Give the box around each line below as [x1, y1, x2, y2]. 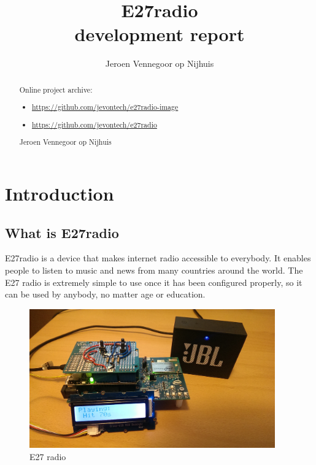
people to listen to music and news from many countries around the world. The [5, 263, 303, 276]
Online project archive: [19, 84, 93, 94]
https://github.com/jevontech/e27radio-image [32, 102, 179, 112]
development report [74, 21, 245, 47]
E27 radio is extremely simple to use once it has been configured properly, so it [5, 275, 303, 288]
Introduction [5, 181, 114, 206]
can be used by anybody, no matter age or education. [5, 288, 206, 301]
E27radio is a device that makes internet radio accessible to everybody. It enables [5, 252, 311, 264]
